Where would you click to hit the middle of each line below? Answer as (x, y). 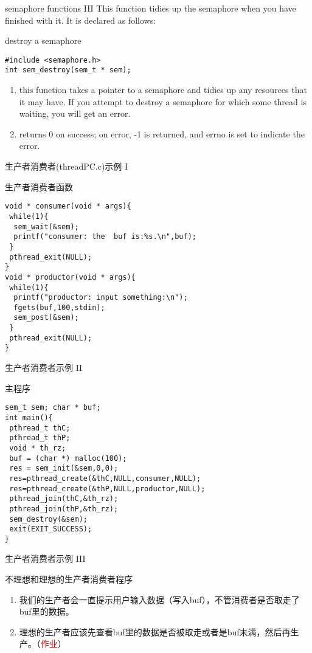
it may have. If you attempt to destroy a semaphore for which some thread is (163, 101)
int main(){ (29, 417)
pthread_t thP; (40, 438)
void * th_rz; (38, 448)
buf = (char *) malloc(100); (68, 458)
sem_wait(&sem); (46, 226)
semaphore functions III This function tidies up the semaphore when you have (151, 8)
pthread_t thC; (40, 428)
